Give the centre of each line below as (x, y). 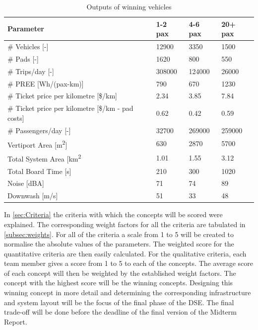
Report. (16, 321)
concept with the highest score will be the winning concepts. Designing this (119, 283)
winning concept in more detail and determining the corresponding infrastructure (128, 292)
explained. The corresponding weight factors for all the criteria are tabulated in (125, 224)
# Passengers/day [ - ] (39, 130)
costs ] (16, 118)
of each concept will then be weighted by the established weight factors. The (120, 273)
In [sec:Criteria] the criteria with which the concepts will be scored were (113, 214)
